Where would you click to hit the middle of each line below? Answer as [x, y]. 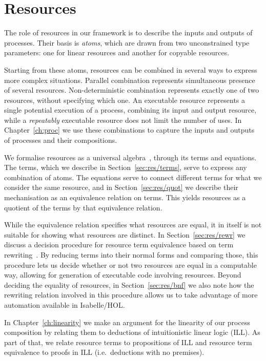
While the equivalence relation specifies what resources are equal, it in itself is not [133, 225]
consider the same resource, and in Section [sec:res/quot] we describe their [121, 187]
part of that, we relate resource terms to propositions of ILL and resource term [128, 342]
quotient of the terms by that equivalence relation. [83, 207]
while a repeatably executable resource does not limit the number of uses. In [123, 120]
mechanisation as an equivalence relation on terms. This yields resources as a [125, 197]
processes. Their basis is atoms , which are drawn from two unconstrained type [127, 42]
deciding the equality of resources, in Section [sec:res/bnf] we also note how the [129, 284]
